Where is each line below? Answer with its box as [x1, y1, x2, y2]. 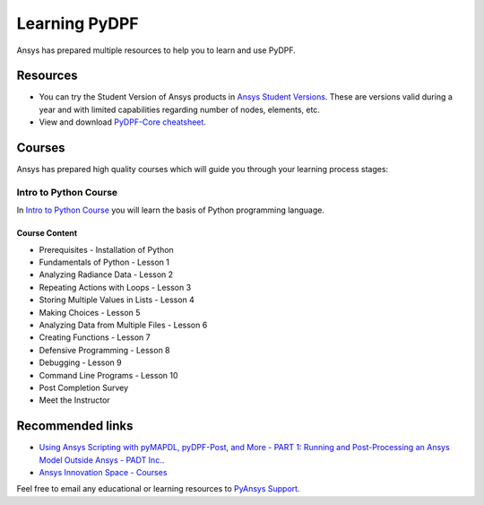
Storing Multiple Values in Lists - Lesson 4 [39, 294, 194, 305]
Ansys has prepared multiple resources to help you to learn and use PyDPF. [16, 45, 296, 56]
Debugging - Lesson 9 [39, 357, 122, 368]
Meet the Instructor [39, 395, 111, 405]
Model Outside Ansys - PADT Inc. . [39, 454, 165, 466]
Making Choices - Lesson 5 [39, 307, 141, 318]
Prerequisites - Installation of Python [39, 244, 174, 255]
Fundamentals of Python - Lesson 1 [39, 257, 170, 268]
